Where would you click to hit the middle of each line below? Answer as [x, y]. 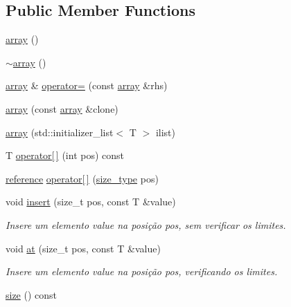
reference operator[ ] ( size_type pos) [82, 178]
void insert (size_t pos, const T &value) [91, 202]
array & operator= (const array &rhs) [87, 85]
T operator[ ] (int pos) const [65, 155]
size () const [32, 294]
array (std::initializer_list [60, 132]
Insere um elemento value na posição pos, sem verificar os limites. [146, 224]
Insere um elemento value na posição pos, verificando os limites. [142, 271]
